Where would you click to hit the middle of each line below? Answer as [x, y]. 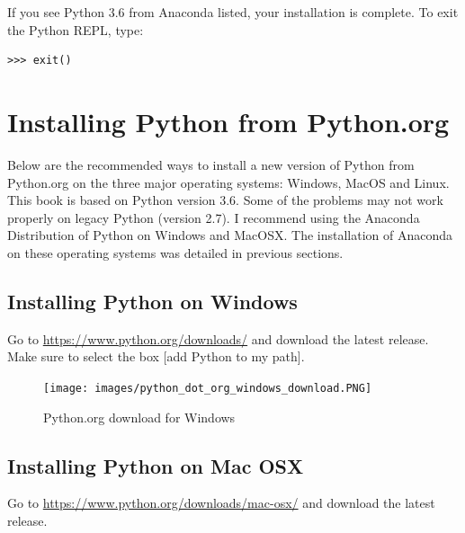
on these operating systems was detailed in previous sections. [175, 252]
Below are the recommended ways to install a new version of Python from [211, 164]
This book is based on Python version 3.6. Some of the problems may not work [225, 200]
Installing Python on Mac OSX [156, 465]
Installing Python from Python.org [228, 121]
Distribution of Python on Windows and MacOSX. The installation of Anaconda [230, 235]
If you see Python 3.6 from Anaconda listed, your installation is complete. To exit [233, 12]
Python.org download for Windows [139, 417]
